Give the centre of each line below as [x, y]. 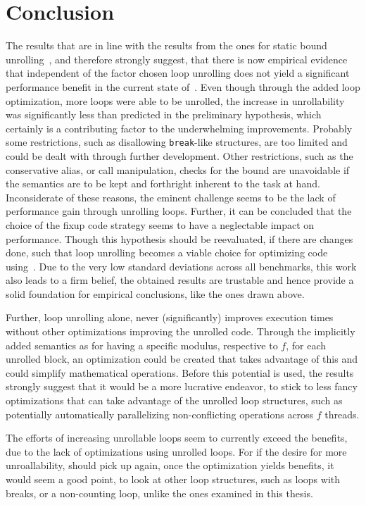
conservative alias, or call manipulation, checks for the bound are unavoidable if [178, 169]
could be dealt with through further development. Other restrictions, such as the [179, 155]
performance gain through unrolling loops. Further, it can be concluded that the [179, 211]
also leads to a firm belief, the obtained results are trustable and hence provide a [180, 280]
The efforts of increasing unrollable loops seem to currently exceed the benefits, [177, 438]
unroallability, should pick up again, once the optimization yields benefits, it [170, 465]
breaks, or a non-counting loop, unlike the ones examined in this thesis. [159, 493]
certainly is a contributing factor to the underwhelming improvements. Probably [179, 128]
